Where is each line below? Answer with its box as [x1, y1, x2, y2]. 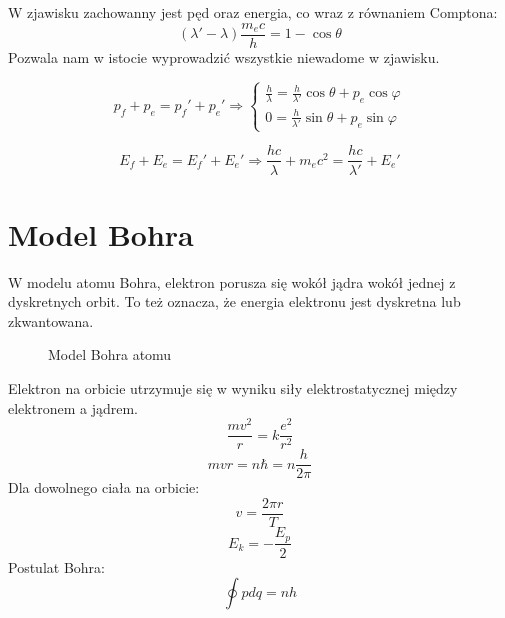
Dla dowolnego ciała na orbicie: [8, 477, 200, 498]
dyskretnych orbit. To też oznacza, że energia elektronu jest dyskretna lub [8, 291, 461, 312]
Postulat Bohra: [8, 556, 105, 577]
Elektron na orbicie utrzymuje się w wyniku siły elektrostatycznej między [8, 378, 458, 399]
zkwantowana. [8, 310, 94, 331]
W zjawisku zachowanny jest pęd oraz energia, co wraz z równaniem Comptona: [8, 2, 498, 22]
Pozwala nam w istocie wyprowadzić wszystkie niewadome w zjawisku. [8, 46, 440, 67]
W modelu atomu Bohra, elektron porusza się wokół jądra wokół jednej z [8, 271, 456, 292]
